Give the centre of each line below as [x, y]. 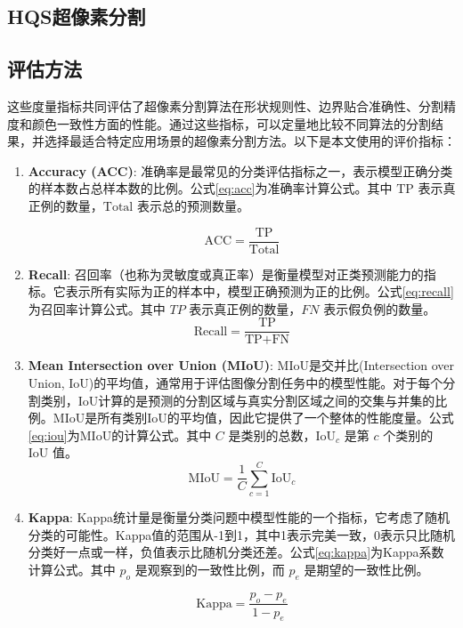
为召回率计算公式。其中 [97, 308]
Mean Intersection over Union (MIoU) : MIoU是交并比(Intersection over [241, 365]
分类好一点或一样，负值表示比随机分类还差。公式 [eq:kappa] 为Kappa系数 [236, 552]
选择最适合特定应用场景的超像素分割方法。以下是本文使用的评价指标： [250, 141]
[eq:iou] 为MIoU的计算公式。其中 [120, 435]
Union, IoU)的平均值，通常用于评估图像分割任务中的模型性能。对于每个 [236, 383]
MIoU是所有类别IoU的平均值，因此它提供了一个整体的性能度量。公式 [253, 418]
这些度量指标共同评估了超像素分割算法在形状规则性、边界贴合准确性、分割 [225, 105]
